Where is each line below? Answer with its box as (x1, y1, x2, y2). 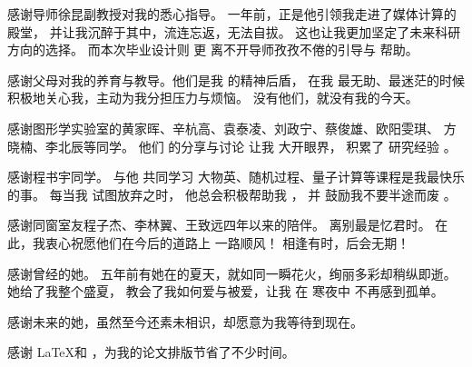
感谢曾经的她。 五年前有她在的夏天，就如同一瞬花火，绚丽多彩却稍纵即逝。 (7, 263, 457, 283)
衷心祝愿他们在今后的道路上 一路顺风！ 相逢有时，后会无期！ (44, 233, 410, 252)
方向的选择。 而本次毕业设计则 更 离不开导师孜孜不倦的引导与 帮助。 (7, 40, 418, 59)
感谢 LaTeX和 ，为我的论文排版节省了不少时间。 (7, 342, 295, 362)
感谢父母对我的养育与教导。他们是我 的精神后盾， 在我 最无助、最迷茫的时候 (7, 70, 465, 89)
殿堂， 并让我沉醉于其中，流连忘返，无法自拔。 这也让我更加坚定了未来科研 (7, 22, 461, 41)
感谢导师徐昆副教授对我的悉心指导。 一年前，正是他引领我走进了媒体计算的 (7, 5, 457, 23)
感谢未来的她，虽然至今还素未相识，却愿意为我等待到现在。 (7, 312, 363, 331)
